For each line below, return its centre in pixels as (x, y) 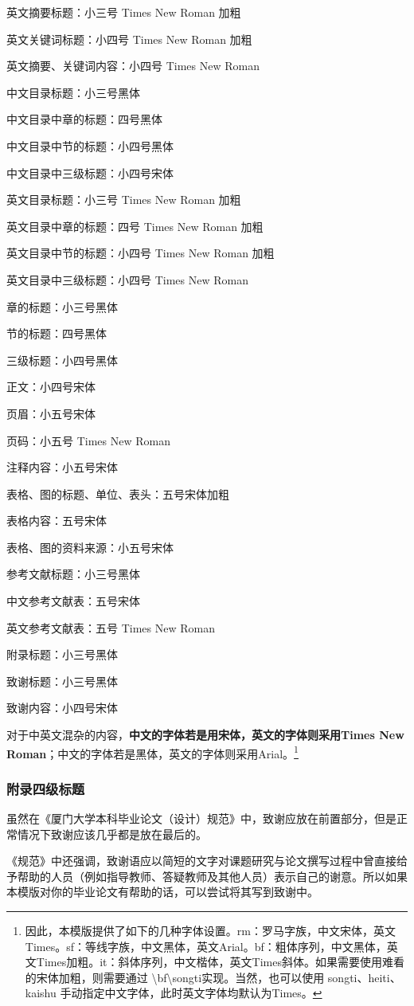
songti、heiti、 (364, 977)
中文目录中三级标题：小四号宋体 (90, 172)
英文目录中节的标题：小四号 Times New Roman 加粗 (141, 253)
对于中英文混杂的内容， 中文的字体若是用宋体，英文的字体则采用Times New (205, 735)
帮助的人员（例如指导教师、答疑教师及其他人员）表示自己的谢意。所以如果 (212, 876)
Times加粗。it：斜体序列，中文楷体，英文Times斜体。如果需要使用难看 (220, 962)
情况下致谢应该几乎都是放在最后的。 (112, 834)
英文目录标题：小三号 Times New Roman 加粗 (124, 200)
